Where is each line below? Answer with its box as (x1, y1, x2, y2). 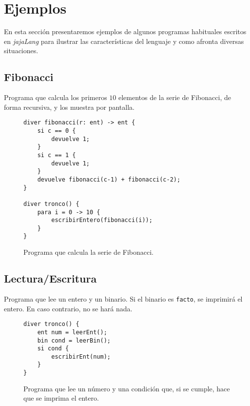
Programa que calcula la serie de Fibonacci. (23, 247, 154, 257)
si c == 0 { (37, 127, 76, 134)
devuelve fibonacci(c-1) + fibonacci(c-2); (37, 176, 181, 183)
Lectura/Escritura (4, 271, 97, 286)
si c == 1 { (37, 151, 76, 159)
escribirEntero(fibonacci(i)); (51, 217, 153, 224)
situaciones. (4, 45, 38, 56)
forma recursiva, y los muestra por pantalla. (4, 101, 135, 112)
